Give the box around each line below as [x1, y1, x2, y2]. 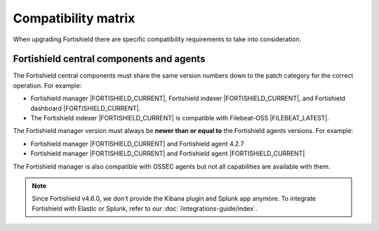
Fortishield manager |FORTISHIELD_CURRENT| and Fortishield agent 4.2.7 [30, 139, 245, 148]
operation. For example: [13, 81, 82, 90]
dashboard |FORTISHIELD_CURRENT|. [30, 104, 141, 112]
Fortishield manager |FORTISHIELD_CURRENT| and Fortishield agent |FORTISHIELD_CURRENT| [30, 149, 305, 157]
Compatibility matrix [13, 10, 135, 26]
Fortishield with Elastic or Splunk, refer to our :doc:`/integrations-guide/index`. [32, 204, 258, 213]
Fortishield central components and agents [13, 53, 206, 65]
